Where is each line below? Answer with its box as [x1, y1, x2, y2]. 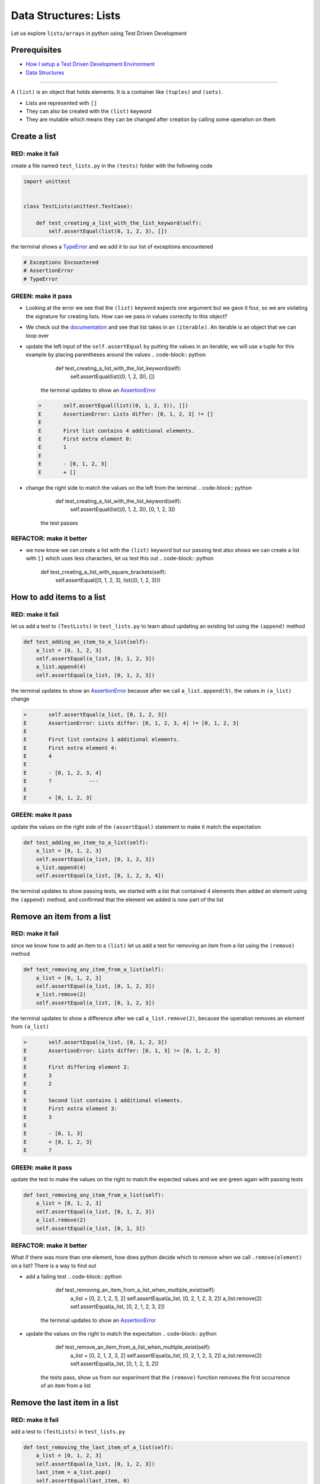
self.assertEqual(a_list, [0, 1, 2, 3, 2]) [70, 1360, 159, 1368]
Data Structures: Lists [11, 9, 121, 22]
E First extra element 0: [38, 436, 133, 442]
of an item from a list [40, 1382, 91, 1389]
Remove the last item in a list [11, 1397, 119, 1407]
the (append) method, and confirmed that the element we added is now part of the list [11, 896, 224, 903]
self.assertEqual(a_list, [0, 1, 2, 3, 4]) [36, 873, 164, 879]
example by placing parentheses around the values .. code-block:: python [25, 351, 206, 359]
